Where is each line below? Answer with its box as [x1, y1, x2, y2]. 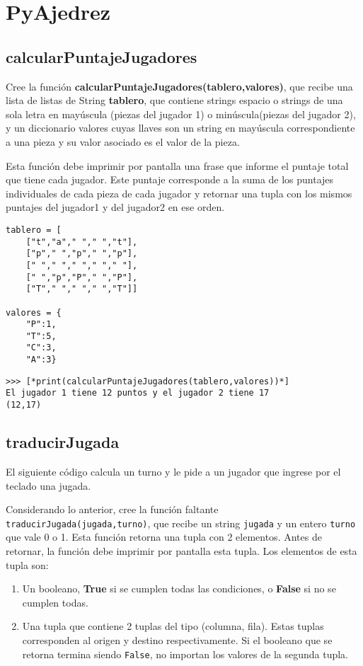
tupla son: [6, 557, 49, 572]
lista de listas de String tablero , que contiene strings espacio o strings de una [6, 93, 343, 108]
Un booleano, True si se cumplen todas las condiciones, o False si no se [22, 581, 336, 596]
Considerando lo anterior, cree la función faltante [6, 502, 219, 517]
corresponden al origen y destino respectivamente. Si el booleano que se [22, 632, 333, 647]
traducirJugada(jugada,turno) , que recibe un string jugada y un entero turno [6, 515, 356, 530]
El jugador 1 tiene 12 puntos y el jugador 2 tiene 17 [6, 388, 270, 398]
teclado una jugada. [6, 478, 91, 493]
